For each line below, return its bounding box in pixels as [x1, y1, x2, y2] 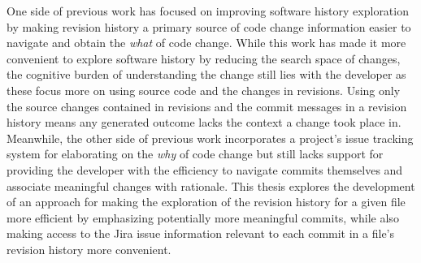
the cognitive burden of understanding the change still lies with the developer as [7, 66, 406, 83]
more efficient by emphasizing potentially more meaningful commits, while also [7, 209, 399, 226]
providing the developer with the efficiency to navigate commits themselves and [7, 161, 403, 178]
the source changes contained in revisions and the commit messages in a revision [7, 97, 407, 114]
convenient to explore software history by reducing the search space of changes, [7, 50, 401, 67]
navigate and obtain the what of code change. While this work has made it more [7, 34, 406, 51]
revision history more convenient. [7, 240, 171, 257]
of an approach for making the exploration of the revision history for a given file [7, 193, 406, 210]
